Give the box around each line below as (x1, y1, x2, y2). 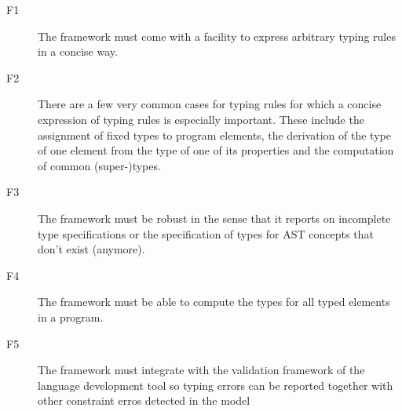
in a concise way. (38, 43, 118, 60)
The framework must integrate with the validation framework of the (38, 362, 365, 378)
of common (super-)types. (38, 157, 161, 173)
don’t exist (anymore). (38, 241, 145, 257)
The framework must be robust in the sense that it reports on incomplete (38, 209, 391, 226)
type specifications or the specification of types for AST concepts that (38, 225, 374, 242)
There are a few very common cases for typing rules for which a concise (38, 96, 382, 112)
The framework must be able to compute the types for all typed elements (38, 293, 390, 310)
